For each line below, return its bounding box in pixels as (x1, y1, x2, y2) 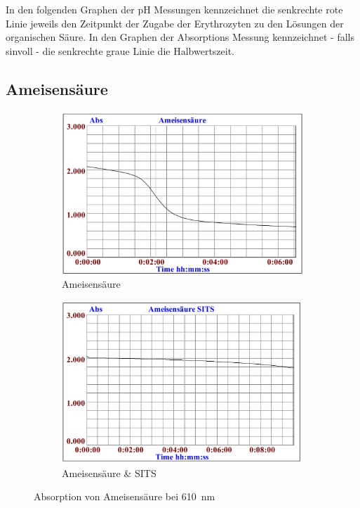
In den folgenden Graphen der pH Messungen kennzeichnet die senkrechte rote (6, 2, 343, 16)
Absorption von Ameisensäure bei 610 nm (34, 489, 215, 504)
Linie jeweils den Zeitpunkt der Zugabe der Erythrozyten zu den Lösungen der (6, 15, 344, 30)
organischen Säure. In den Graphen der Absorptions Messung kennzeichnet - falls (6, 30, 354, 44)
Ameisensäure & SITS (62, 465, 156, 480)
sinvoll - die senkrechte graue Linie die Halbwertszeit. (6, 43, 235, 58)
